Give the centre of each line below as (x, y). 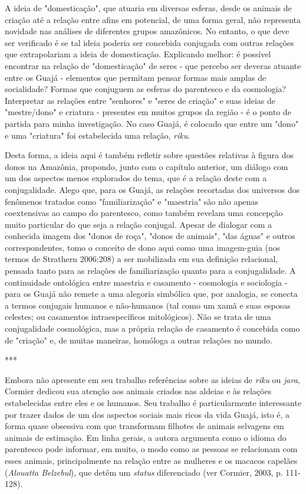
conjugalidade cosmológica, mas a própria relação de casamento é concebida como (152, 328)
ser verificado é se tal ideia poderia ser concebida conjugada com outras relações (149, 42)
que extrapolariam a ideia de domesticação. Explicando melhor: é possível (138, 54)
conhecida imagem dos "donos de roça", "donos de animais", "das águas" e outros (150, 236)
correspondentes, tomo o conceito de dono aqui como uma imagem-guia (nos (143, 247)
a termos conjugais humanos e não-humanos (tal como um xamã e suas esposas (148, 305)
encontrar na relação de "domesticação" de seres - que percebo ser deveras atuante (153, 65)
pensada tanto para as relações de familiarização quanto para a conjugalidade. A (150, 271)
